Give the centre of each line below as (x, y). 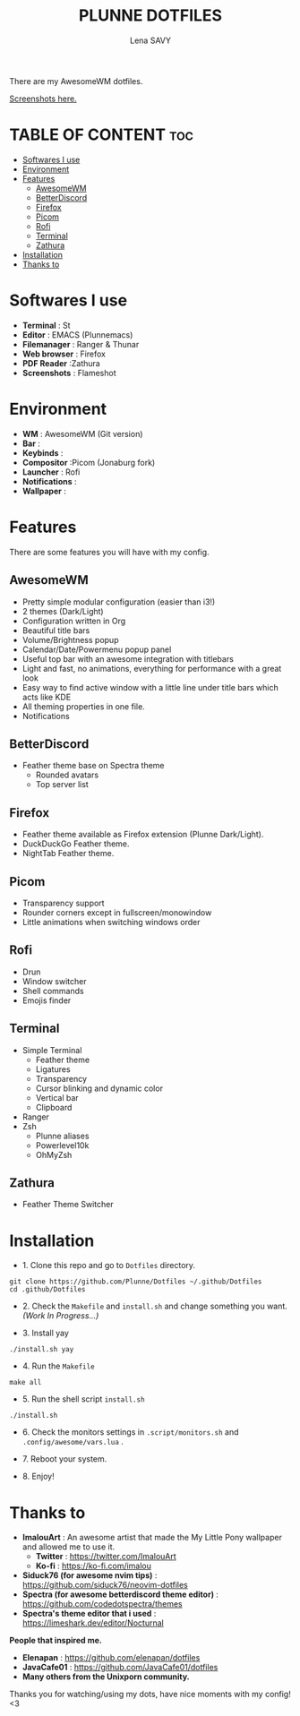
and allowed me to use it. (69, 1547)
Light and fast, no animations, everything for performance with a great (152, 668)
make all (26, 1383)
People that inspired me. (56, 1641)
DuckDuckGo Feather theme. (76, 844)
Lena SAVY (150, 40)
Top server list (62, 785)
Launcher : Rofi (51, 472)
